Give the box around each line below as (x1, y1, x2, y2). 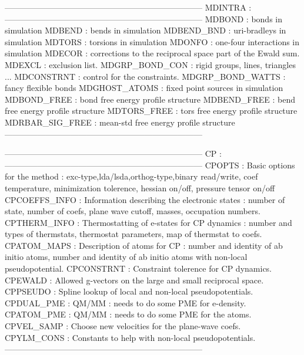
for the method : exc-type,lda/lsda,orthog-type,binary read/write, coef (5, 170, 258, 182)
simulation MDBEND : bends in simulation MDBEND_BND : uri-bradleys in (5, 24, 286, 36)
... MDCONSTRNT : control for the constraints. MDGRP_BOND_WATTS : (5, 70, 286, 82)
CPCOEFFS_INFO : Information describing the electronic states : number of (5, 193, 285, 205)
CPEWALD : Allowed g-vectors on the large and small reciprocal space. (5, 273, 264, 286)
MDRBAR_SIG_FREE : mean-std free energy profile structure (5, 116, 235, 128)
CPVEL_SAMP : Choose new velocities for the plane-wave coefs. (5, 320, 241, 332)
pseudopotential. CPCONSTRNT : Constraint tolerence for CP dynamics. (5, 262, 272, 275)
